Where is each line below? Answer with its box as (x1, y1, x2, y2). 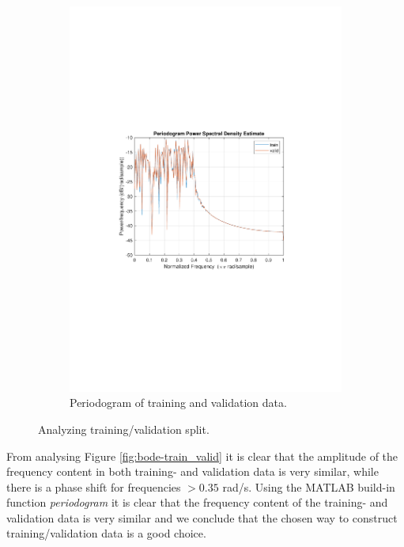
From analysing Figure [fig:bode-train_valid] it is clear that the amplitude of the (6, 447, 398, 464)
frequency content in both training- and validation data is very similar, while (6, 463, 379, 480)
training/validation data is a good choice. (6, 525, 206, 541)
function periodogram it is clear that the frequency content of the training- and (6, 494, 388, 511)
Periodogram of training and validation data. (70, 394, 287, 411)
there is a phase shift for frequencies (6, 478, 181, 495)
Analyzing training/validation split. (38, 420, 210, 437)
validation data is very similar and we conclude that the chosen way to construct (6, 509, 398, 526)
